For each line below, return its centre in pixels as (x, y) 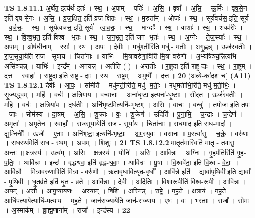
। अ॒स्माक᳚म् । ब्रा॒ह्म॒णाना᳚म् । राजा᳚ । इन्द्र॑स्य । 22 (67, 210)
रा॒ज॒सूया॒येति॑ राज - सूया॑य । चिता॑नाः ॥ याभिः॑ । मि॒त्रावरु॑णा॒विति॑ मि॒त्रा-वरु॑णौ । (99, 56)
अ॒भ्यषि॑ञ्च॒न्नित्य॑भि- (217, 56)
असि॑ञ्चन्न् (16, 66)
